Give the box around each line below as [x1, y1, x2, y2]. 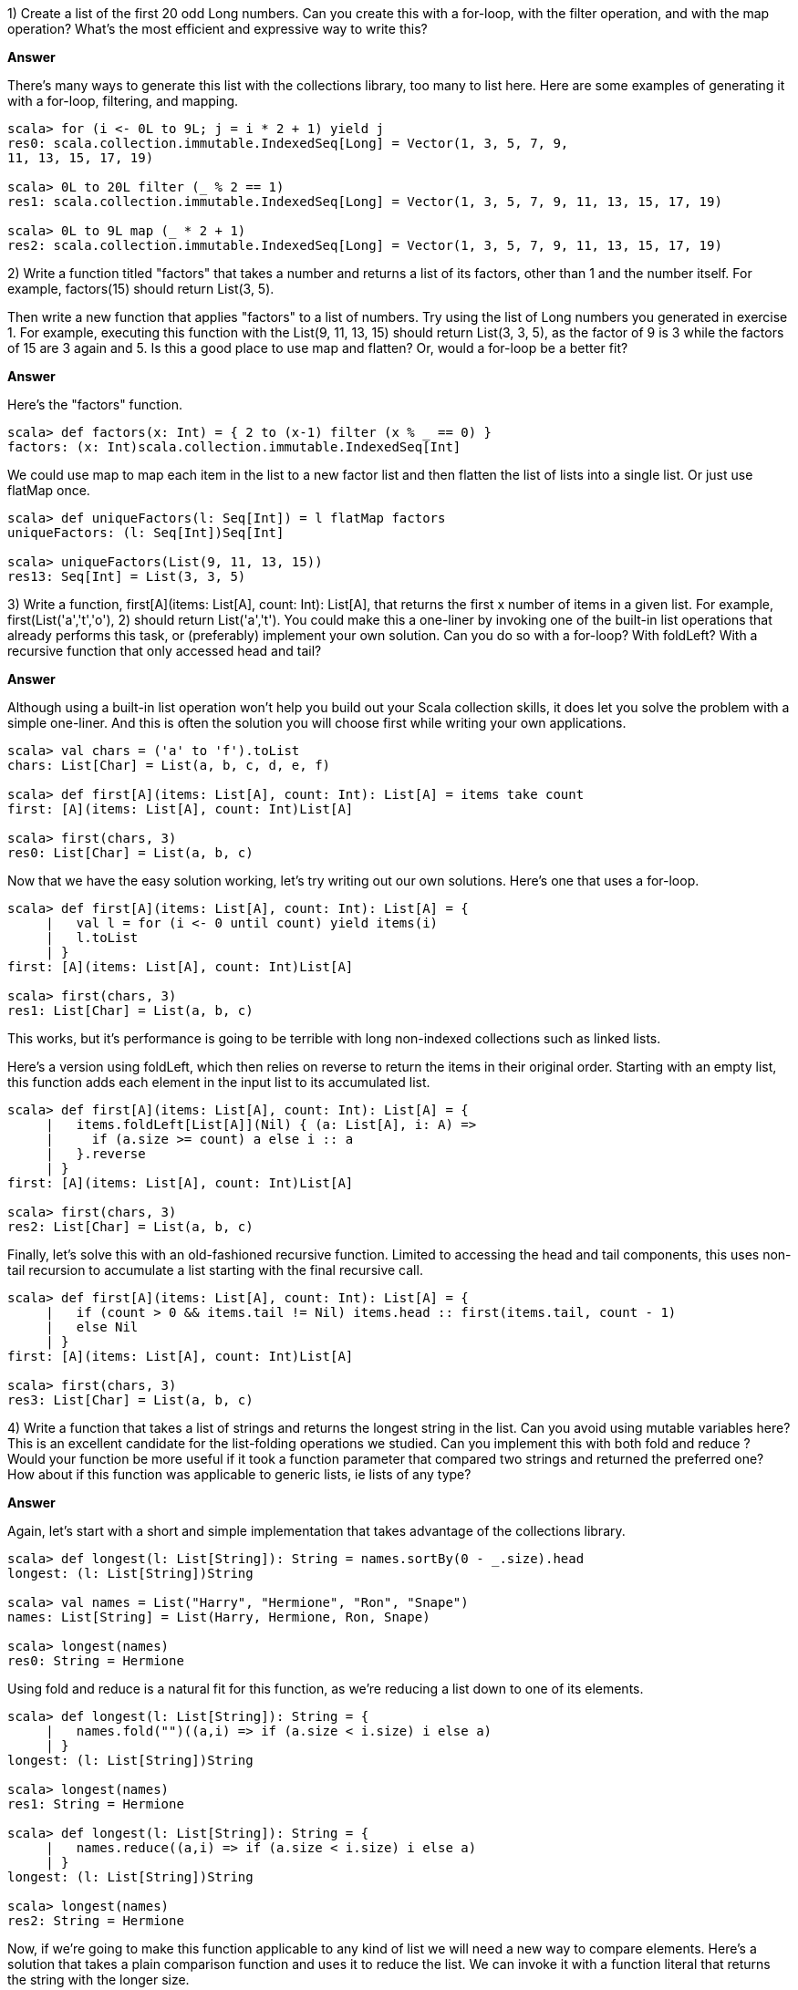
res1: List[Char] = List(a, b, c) [7, 1003, 254, 1018]
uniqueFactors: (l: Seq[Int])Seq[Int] [7, 525, 285, 540]
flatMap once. [7, 482, 90, 498]
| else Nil [46, 1320, 139, 1334]
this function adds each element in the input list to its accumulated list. [7, 1074, 430, 1090]
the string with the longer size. [7, 1972, 190, 1987]
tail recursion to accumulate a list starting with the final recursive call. [7, 1262, 423, 1278]
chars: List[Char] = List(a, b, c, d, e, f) [7, 758, 331, 772]
